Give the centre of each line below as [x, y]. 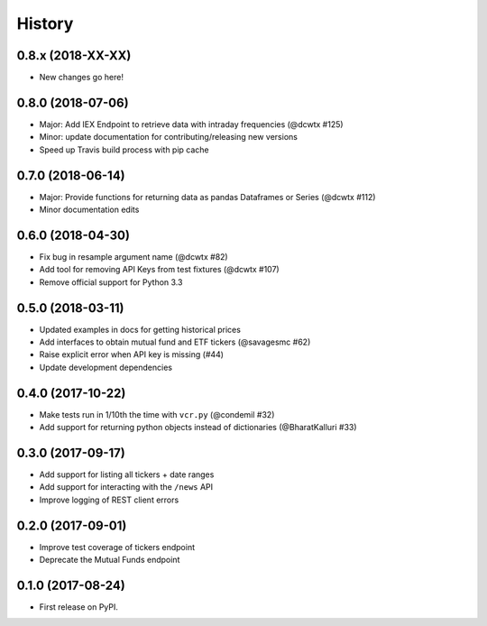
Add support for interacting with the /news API [126, 487]
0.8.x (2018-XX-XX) [74, 55]
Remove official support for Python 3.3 [111, 282]
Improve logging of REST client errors [109, 500]
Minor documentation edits [89, 210]
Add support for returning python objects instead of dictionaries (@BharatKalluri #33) [198, 428]
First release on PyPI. [79, 607]
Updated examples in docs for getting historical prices [140, 329]
